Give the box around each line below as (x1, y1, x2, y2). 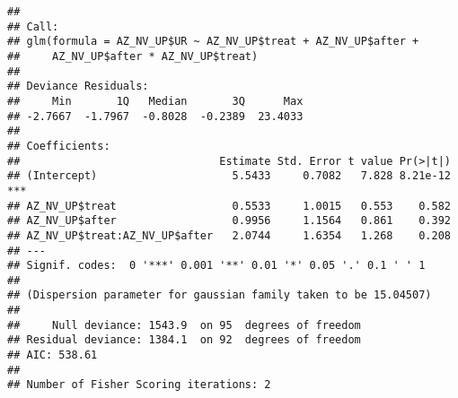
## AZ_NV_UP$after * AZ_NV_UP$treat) (7, 49, 259, 63)
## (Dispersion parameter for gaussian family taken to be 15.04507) (7, 289, 432, 302)
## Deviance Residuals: (7, 80, 149, 93)
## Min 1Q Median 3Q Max (7, 94, 304, 108)
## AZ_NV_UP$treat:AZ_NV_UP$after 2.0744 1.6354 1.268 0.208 (7, 229, 451, 242)
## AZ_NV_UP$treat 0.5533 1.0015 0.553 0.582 (7, 199, 451, 212)
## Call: (7, 20, 59, 33)
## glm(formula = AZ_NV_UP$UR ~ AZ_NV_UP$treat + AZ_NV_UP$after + (7, 35, 419, 48)
